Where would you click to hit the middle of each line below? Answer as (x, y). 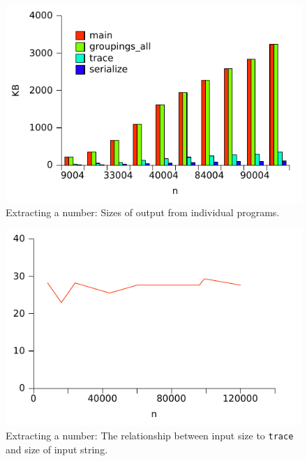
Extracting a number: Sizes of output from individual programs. (143, 212)
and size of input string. (57, 449)
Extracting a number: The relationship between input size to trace (150, 436)
